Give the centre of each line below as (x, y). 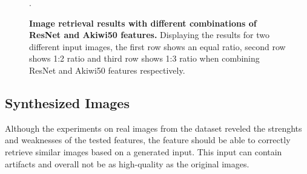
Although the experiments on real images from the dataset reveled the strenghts (153, 128)
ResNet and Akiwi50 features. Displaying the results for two (149, 35)
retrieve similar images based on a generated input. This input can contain (144, 151)
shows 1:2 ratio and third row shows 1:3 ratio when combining (144, 58)
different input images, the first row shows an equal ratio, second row (157, 46)
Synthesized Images (67, 102)
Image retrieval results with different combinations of (143, 23)
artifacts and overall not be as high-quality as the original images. (127, 163)
